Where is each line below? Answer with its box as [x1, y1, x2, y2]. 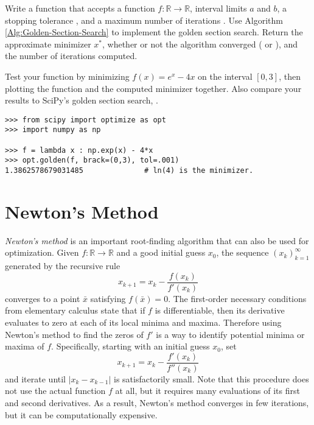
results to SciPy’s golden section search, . [5, 94, 158, 107]
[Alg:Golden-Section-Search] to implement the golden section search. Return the [5, 26, 303, 38]
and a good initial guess [116, 246, 206, 259]
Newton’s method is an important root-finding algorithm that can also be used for [5, 234, 309, 247]
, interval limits [190, 2, 247, 14]
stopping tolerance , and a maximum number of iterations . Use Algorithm [5, 13, 283, 26]
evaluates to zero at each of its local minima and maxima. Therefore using [5, 316, 282, 329]
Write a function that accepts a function [5, 2, 155, 14]
